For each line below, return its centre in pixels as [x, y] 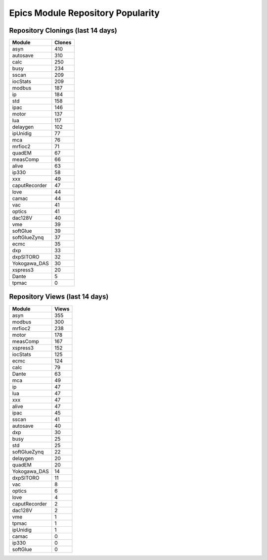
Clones [63, 43]
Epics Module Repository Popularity [85, 13]
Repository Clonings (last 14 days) [63, 30]
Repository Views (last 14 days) [59, 297]
